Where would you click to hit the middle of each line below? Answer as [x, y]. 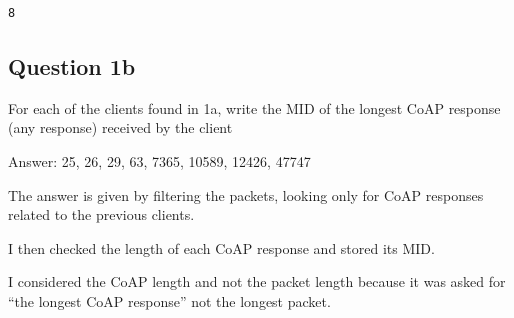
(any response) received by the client [120, 127]
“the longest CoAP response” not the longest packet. [169, 300]
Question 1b [72, 65]
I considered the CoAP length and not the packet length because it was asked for [257, 281]
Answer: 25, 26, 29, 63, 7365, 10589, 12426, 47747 [159, 160]
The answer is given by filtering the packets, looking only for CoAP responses [246, 194]
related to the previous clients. [101, 214]
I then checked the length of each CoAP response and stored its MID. [221, 247]
